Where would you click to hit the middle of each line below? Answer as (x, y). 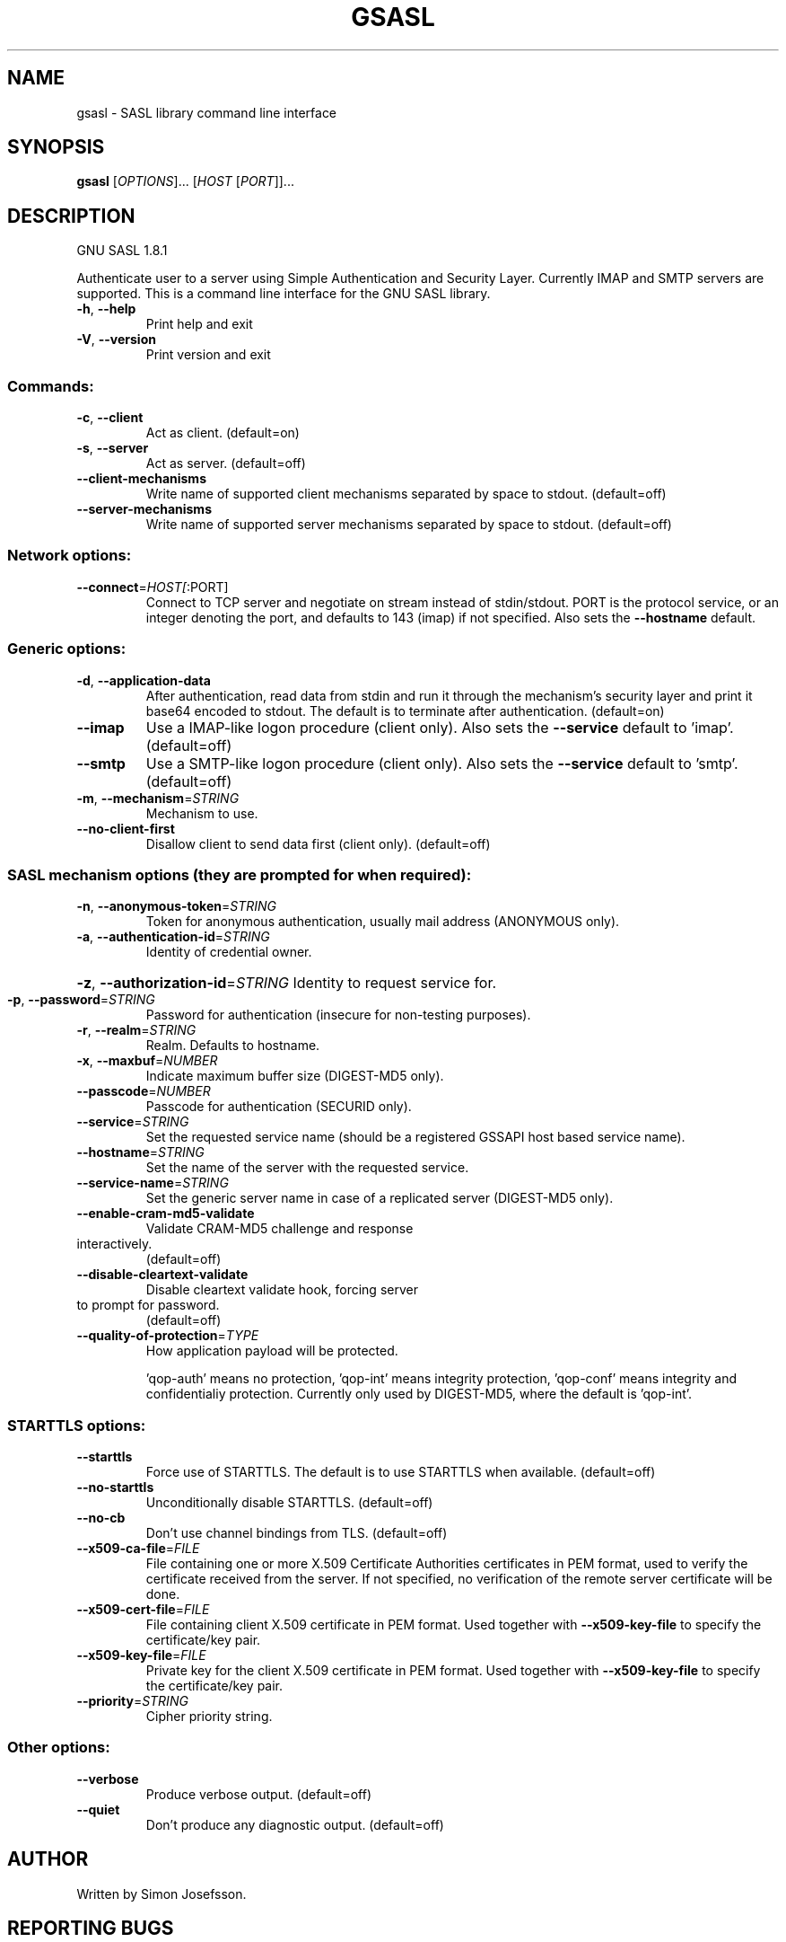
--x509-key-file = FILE (141, 1655)
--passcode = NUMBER (144, 1091)
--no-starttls (115, 1487)
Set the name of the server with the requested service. (307, 1168)
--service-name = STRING (153, 1183)
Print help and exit (199, 324)
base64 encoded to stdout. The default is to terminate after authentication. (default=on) (405, 711)
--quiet (98, 1809)
